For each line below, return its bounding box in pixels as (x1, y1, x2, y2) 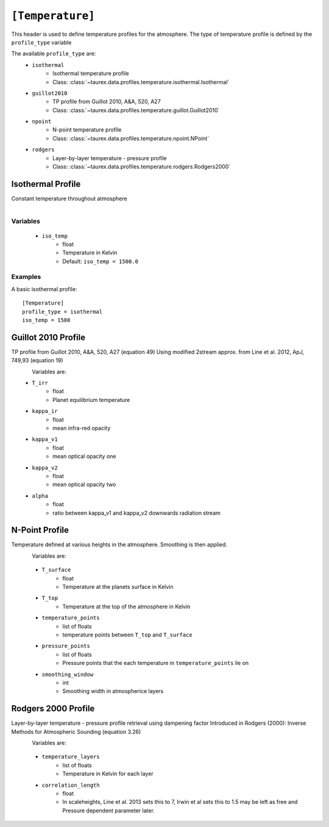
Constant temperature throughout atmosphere (11, 195, 127, 202)
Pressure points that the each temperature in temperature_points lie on (62, 660, 249, 667)
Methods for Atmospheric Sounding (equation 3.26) (11, 728, 141, 735)
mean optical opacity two (52, 481, 116, 488)
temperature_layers (41, 753, 100, 761)
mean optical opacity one (52, 452, 116, 460)
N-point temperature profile (52, 126, 122, 133)
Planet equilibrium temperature (52, 396, 130, 403)
